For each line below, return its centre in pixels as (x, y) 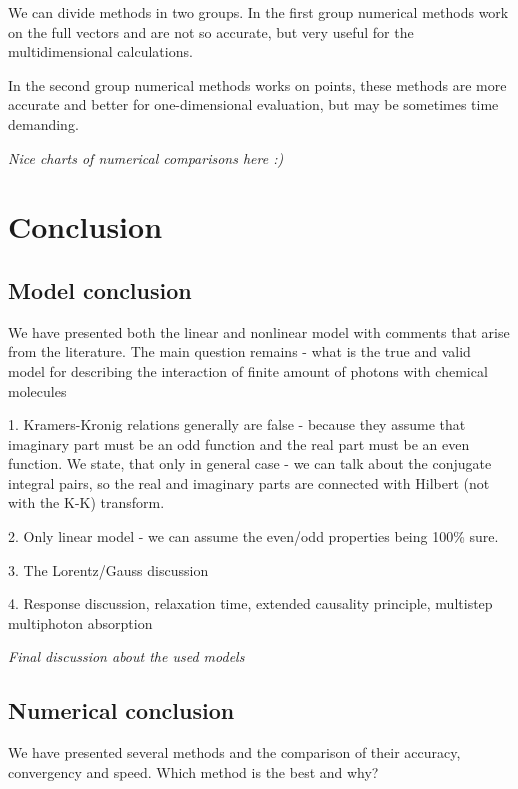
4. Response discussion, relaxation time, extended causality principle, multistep (250, 603)
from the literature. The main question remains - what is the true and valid (239, 351)
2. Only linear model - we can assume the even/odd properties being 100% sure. (253, 536)
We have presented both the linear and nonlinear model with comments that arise (259, 331)
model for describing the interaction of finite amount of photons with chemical (248, 370)
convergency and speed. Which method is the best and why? (193, 771)
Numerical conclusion (121, 710)
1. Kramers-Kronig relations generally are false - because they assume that (237, 424)
